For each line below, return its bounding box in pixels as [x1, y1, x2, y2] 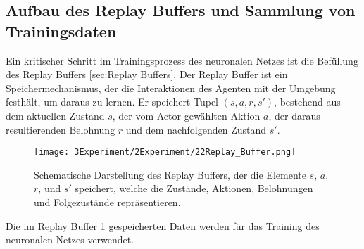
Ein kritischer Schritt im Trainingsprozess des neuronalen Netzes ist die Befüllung [6, 53, 358, 68]
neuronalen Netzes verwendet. [6, 232, 134, 247]
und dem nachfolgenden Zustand [125, 122, 267, 136]
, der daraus [268, 108, 320, 122]
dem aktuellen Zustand [6, 108, 105, 122]
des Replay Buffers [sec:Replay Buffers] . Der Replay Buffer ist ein [6, 67, 288, 82]
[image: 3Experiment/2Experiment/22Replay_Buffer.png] [34, 147, 296, 158]
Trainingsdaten [6, 20, 117, 41]
